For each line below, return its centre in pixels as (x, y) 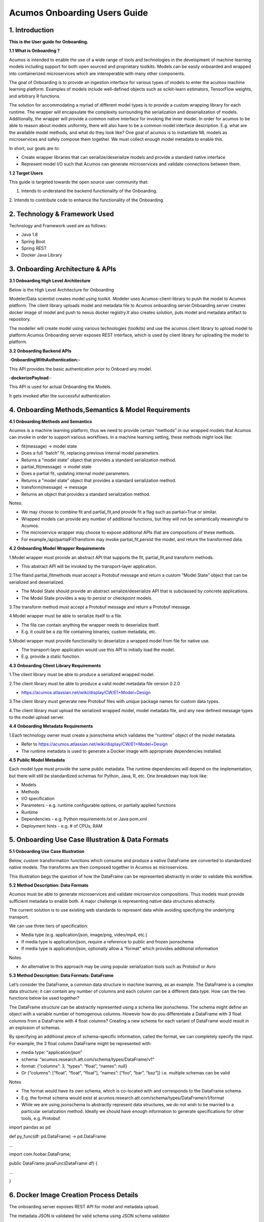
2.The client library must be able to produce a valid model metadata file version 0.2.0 (95, 683)
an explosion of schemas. (35, 1028)
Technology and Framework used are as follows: (58, 225)
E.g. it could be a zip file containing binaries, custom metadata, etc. (89, 632)
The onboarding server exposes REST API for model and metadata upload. (84, 1207)
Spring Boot (33, 241)
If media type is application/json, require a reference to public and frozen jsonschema (108, 941)
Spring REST (34, 248)
